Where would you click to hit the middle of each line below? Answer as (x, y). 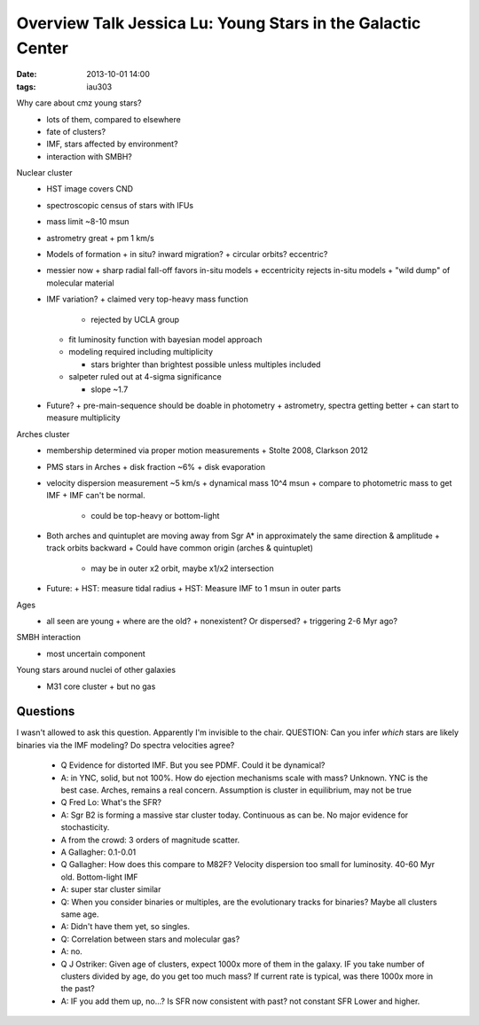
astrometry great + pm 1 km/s (100, 238)
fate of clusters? (76, 131)
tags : (26, 86)
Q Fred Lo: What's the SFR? (111, 802)
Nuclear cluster (44, 173)
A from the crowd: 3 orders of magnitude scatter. (150, 840)
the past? (78, 989)
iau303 (99, 86)
